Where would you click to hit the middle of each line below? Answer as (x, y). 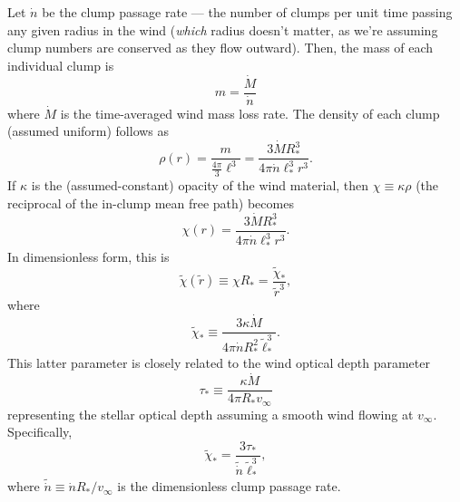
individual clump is (61, 65)
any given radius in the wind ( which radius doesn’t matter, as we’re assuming (223, 29)
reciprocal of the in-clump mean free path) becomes (151, 203)
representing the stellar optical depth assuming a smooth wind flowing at (210, 414)
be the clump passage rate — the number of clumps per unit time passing (247, 12)
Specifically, (40, 432)
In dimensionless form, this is (88, 256)
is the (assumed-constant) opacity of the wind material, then (200, 185)
